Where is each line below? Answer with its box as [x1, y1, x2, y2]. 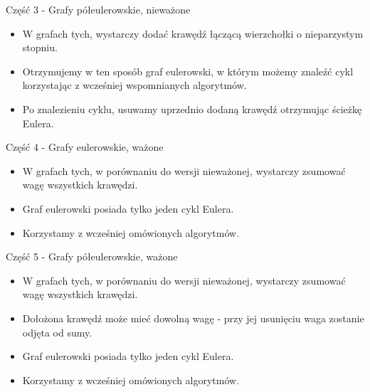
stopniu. [22, 40, 58, 55]
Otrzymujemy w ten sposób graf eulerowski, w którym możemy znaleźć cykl [22, 63, 354, 78]
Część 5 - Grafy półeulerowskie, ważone [6, 249, 178, 264]
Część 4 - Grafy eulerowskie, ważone [6, 139, 164, 154]
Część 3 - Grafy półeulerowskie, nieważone [6, 2, 191, 16]
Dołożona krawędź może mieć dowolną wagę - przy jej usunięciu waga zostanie [22, 310, 364, 325]
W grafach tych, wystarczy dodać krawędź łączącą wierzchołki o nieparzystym [22, 26, 364, 41]
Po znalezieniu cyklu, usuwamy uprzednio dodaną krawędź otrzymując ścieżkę [22, 101, 362, 116]
